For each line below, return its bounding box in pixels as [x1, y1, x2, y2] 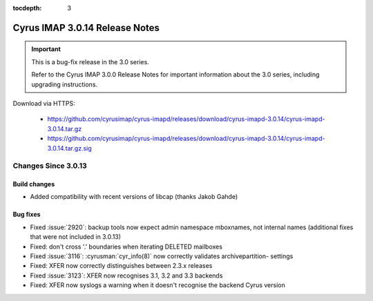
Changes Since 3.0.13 [12, 161, 88, 171]
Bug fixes [12, 211, 41, 219]
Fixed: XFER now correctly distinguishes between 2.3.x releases [30, 262, 213, 270]
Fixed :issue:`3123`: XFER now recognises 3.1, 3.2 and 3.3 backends [30, 271, 223, 280]
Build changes [12, 180, 55, 188]
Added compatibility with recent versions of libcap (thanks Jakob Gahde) [30, 193, 238, 201]
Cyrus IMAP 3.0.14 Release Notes [12, 21, 160, 34]
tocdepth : [12, 4, 42, 12]
